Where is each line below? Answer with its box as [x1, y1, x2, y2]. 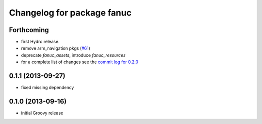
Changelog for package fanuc [9, 7, 132, 18]
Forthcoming [9, 26, 49, 34]
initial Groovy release [21, 110, 64, 116]
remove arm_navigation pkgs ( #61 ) [21, 45, 91, 51]
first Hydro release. [21, 39, 60, 45]
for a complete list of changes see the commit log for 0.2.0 [21, 59, 138, 65]
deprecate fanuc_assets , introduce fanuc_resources [21, 52, 126, 58]
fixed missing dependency [21, 85, 74, 90]
